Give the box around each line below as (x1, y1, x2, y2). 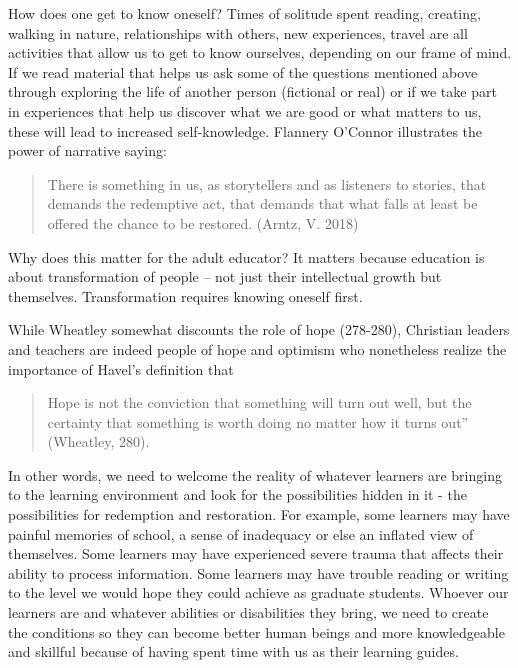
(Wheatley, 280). (47, 431, 150, 452)
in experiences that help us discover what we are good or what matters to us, (8, 100, 482, 121)
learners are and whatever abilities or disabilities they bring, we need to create (8, 602, 489, 623)
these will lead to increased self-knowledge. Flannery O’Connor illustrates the (8, 120, 483, 141)
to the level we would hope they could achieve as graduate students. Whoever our (8, 582, 509, 603)
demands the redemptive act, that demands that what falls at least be (47, 193, 478, 214)
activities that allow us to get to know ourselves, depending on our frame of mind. (8, 42, 512, 63)
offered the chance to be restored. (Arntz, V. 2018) (47, 212, 359, 233)
